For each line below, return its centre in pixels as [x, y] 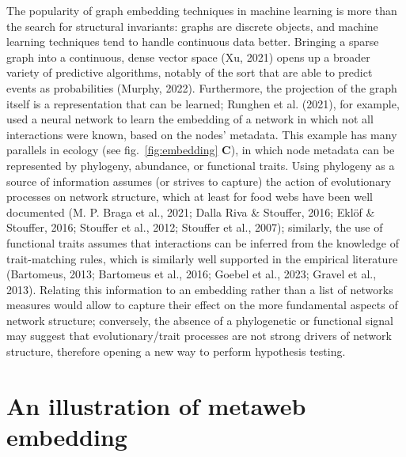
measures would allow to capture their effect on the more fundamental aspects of [202, 305]
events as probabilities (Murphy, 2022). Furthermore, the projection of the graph [202, 87]
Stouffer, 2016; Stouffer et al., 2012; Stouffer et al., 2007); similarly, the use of [195, 227]
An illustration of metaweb [156, 405]
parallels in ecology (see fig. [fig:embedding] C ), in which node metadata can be [201, 150]
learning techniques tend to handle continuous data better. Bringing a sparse [193, 42]
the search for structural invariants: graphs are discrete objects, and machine [192, 26]
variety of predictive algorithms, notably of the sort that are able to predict [190, 72]
